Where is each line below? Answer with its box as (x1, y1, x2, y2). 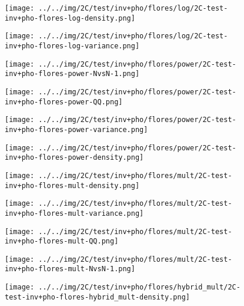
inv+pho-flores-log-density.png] (5, 14, 135, 22)
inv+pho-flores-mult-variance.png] (5, 209, 144, 218)
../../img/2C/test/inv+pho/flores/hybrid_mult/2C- (38, 283, 240, 292)
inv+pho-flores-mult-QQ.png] (5, 237, 119, 246)
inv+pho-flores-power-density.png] (5, 153, 144, 162)
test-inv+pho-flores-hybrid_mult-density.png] (5, 292, 190, 301)
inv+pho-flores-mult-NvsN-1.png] (5, 265, 135, 274)
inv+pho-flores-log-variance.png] (5, 41, 140, 50)
